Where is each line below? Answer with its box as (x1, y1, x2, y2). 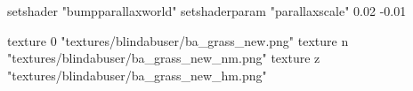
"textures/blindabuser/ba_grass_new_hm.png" (7, 65, 267, 84)
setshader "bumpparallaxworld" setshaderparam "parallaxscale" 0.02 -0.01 (7, 2, 407, 19)
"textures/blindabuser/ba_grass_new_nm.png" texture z (7, 49, 320, 67)
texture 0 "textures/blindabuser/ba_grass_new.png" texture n (7, 31, 349, 49)
